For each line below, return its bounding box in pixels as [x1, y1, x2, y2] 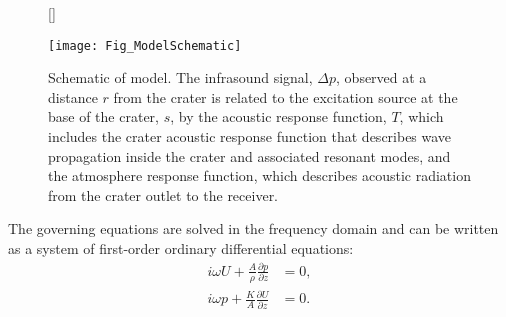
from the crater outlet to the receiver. [48, 184, 279, 205]
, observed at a [336, 67, 427, 88]
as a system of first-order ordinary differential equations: [8, 238, 354, 258]
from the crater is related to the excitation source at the [113, 86, 458, 107]
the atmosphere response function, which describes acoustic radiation [48, 165, 471, 186]
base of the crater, [48, 106, 159, 127]
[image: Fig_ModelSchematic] [48, 38, 242, 53]
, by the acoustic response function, [170, 106, 387, 127]
